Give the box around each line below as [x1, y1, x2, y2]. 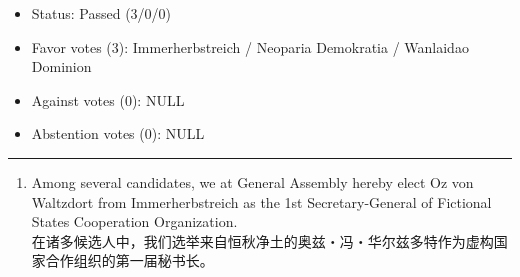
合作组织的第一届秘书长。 [45, 250, 214, 271]
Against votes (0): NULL [31, 89, 185, 110]
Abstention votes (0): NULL [31, 123, 205, 144]
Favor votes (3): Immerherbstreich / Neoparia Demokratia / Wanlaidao [31, 36, 469, 57]
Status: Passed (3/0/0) [31, 3, 172, 23]
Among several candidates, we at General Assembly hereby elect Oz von [31, 171, 474, 192]
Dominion [31, 56, 92, 77]
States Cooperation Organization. [31, 211, 238, 232]
